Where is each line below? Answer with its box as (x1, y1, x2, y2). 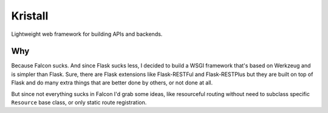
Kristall (11, 9, 49, 22)
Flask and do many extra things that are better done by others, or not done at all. (11, 79, 213, 86)
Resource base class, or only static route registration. (11, 99, 147, 106)
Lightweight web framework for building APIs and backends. (11, 30, 163, 38)
